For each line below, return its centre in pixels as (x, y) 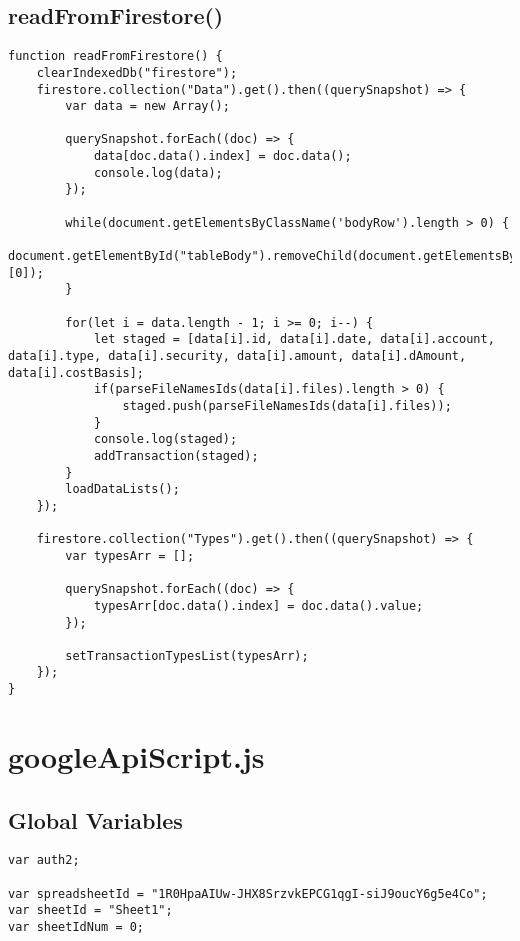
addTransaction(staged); (176, 455)
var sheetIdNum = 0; (76, 927)
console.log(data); (158, 172)
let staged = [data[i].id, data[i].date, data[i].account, (294, 339)
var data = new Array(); (147, 106)
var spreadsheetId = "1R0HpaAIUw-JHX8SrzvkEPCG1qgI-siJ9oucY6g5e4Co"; (248, 893)
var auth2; (44, 860)
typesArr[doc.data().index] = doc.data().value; (258, 605)
